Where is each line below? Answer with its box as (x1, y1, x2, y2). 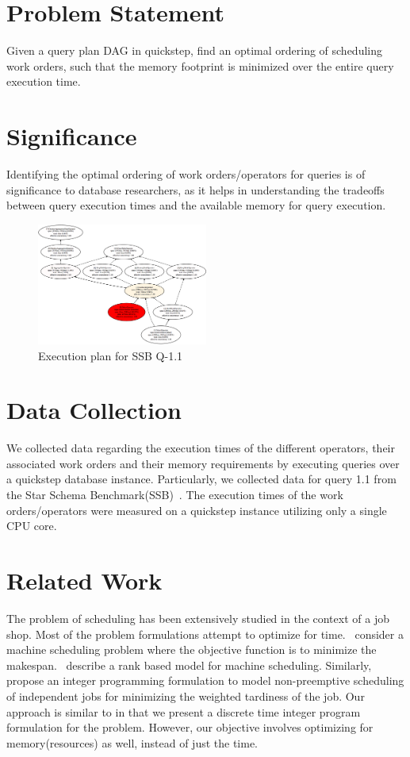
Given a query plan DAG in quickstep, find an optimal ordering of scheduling (6, 42, 382, 59)
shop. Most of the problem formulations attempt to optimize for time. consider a (6, 625, 404, 642)
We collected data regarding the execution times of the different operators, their (6, 440, 395, 456)
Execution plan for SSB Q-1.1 (38, 347, 183, 363)
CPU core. (6, 517, 57, 534)
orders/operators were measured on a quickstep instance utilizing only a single (6, 501, 387, 518)
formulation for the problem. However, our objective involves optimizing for (6, 719, 374, 736)
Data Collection (6, 394, 182, 426)
